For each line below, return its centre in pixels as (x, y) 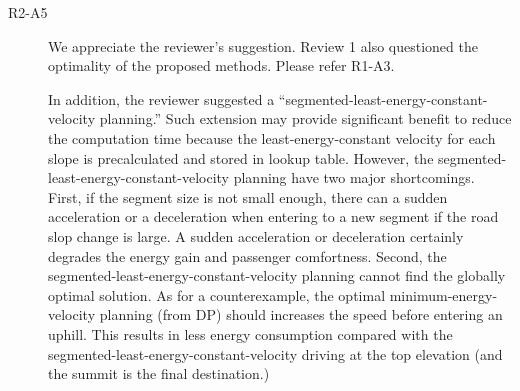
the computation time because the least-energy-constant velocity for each (272, 137)
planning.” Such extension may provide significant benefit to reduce (305, 118)
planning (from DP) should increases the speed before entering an (301, 314)
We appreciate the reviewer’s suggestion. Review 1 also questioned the (263, 45)
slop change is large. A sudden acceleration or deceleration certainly (256, 235)
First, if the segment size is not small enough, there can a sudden (248, 196)
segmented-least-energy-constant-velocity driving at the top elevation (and (275, 353)
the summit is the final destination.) (159, 373)
